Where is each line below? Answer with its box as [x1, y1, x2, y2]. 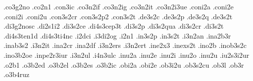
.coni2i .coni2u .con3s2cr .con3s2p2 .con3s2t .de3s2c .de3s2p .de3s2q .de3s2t [3, 11, 233, 21]
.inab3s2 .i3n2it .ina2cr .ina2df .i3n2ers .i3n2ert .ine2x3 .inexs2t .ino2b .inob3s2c [3, 40, 247, 50]
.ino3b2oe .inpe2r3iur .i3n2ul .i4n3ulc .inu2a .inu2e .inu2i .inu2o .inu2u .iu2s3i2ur [3, 49, 250, 60]
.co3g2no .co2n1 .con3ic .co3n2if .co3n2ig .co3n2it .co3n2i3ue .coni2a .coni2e [3, 1, 234, 11]
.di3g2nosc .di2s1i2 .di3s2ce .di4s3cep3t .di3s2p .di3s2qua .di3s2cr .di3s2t [3, 21, 224, 31]
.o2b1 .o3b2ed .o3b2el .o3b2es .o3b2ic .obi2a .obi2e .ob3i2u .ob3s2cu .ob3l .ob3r [3, 59, 244, 70]
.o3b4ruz [3, 69, 30, 80]
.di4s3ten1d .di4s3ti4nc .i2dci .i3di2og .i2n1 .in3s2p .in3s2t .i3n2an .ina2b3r [3, 30, 231, 40]
